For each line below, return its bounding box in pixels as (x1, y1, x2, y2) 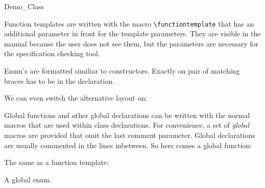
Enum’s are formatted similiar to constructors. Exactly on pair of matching (4, 65, 240, 76)
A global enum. (4, 174, 52, 184)
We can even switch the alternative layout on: (4, 92, 148, 103)
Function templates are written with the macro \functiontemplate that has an (4, 18, 254, 29)
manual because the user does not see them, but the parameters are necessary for (4, 38, 259, 49)
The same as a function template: (4, 157, 109, 168)
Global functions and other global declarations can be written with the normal (4, 109, 250, 120)
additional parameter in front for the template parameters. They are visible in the (4, 28, 261, 39)
